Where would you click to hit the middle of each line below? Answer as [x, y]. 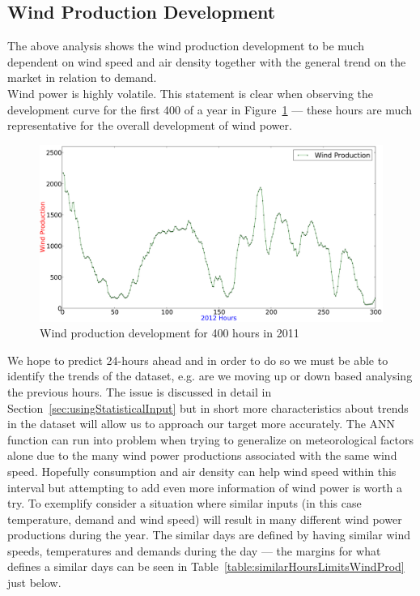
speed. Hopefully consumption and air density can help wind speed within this [202, 471]
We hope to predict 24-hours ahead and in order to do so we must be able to [198, 360]
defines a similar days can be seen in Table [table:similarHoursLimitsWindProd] [206, 566]
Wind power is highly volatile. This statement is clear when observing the [190, 93]
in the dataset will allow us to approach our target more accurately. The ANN [202, 424]
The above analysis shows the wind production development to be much [186, 46]
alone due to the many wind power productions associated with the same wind [202, 455]
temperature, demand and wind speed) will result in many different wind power [205, 519]
